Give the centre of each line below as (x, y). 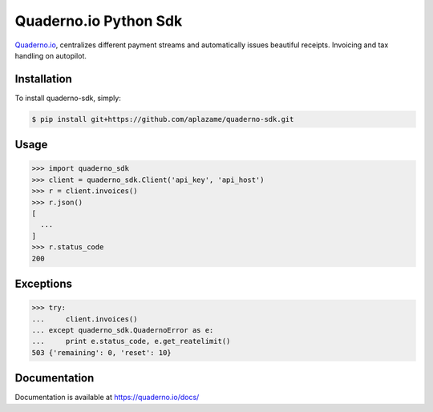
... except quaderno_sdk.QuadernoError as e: (123, 330)
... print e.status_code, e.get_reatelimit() (131, 341)
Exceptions (43, 283)
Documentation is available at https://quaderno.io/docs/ (107, 398)
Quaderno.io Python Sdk (99, 21)
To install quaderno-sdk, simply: (68, 98)
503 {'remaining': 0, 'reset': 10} (101, 352)
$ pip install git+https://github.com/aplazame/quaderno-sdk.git (163, 119)
